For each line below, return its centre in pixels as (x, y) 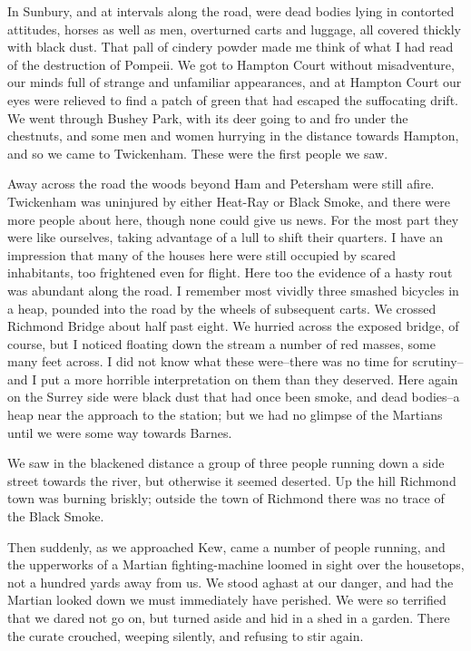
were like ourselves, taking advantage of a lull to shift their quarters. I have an (225, 237)
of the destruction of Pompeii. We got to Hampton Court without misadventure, (231, 64)
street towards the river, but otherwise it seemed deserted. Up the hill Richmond (232, 480)
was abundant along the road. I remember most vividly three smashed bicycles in (233, 290)
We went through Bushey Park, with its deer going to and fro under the (208, 117)
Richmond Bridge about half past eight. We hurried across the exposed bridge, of (233, 326)
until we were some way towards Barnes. (120, 432)
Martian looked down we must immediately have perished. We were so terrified (227, 600)
